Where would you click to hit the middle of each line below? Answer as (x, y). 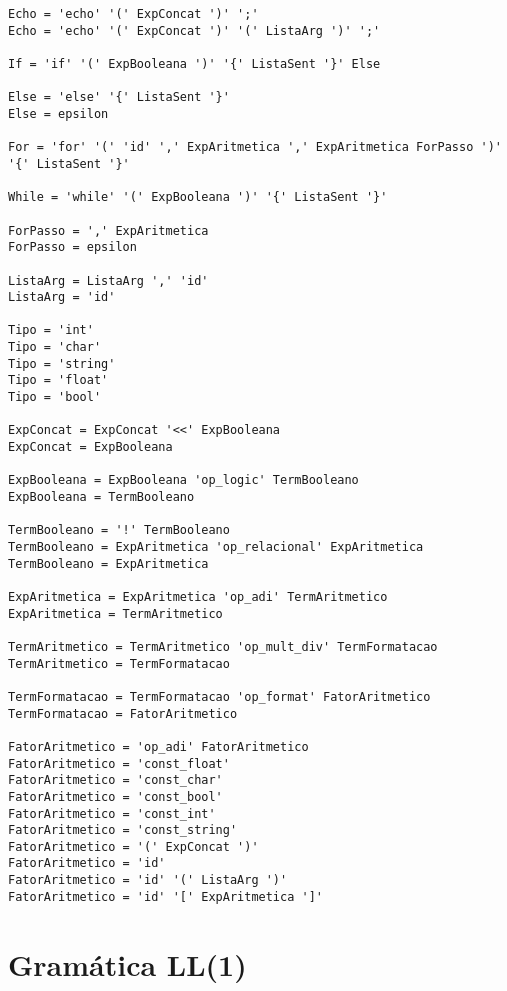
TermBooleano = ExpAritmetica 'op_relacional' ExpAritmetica (216, 547)
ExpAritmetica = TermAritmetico (115, 613)
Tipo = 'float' (58, 380)
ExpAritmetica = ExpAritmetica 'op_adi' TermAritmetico (198, 596)
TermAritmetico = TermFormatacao (119, 663)
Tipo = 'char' (55, 347)
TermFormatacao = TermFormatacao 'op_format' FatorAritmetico (219, 696)
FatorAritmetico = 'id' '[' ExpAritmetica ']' (165, 896)
